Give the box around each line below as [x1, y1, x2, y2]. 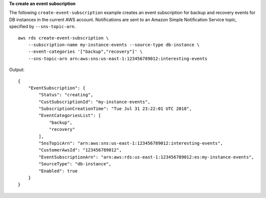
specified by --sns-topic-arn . [9, 24, 76, 30]
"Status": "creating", [38, 92, 94, 98]
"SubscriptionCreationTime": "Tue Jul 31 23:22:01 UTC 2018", [38, 106, 192, 112]
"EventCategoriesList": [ [38, 113, 101, 119]
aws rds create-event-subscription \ [18, 35, 109, 40]
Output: [9, 67, 25, 73]
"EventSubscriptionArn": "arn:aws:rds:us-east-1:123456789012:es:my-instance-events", [38, 154, 255, 160]
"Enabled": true [38, 168, 78, 174]
